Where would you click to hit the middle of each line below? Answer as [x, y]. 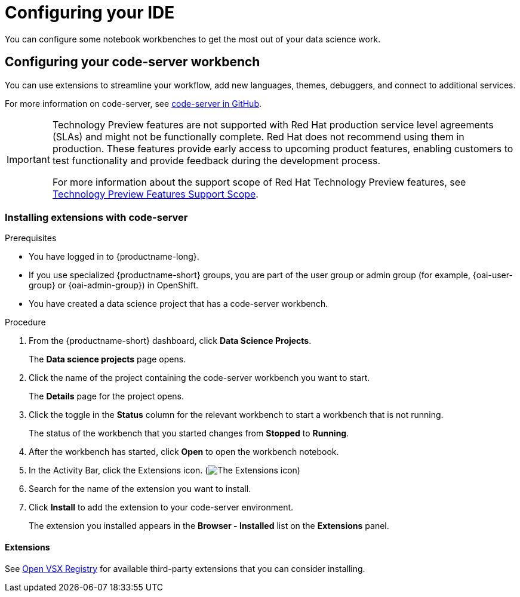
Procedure [25, 322]
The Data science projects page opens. [107, 359]
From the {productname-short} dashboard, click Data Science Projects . [170, 341]
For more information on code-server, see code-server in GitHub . [133, 103]
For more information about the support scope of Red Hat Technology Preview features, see [259, 182]
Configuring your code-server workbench [133, 62]
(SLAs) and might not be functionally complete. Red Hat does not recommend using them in [258, 136]
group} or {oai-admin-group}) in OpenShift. [114, 285]
